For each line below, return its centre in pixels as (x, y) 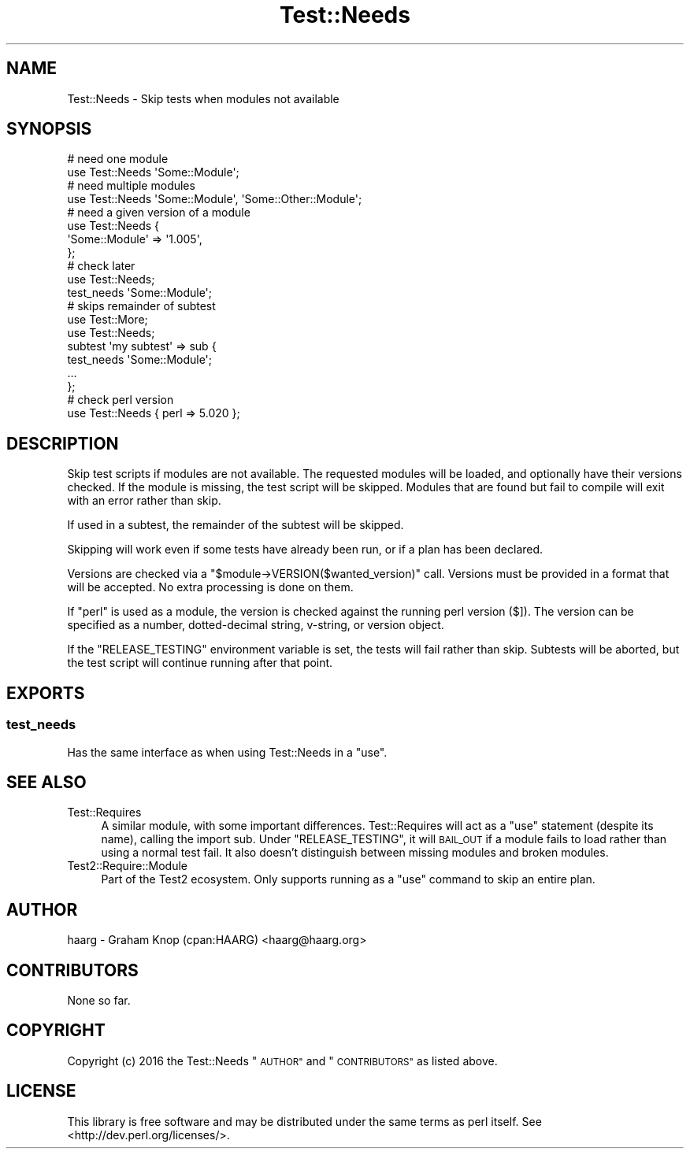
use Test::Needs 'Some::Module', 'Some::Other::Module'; (215, 199)
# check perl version (121, 400)
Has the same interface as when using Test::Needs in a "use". (227, 752)
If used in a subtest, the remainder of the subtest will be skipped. (236, 525)
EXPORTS (46, 693)
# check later (101, 266)
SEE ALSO (46, 782)
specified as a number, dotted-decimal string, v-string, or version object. (256, 625)
